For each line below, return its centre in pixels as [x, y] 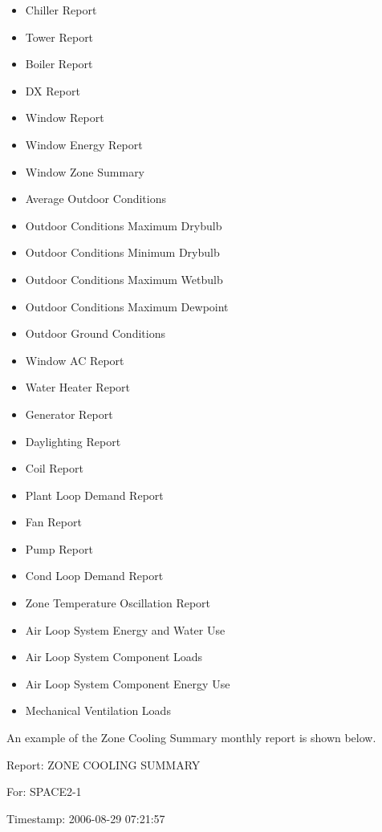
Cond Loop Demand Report [94, 576]
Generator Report [69, 414]
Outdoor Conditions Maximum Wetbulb [124, 279]
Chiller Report [61, 10]
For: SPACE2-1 [44, 791]
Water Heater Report [77, 387]
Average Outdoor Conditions [95, 199]
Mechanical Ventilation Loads [98, 710]
